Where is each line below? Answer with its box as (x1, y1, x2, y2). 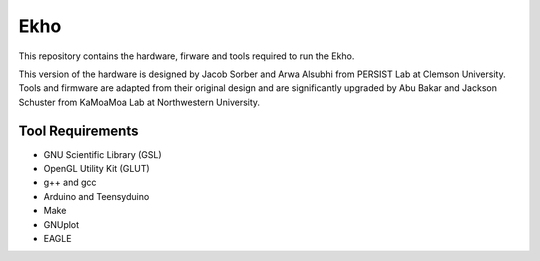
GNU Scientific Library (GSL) (43, 148, 162, 160)
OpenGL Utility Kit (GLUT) (43, 163, 150, 175)
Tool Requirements (18, 122, 139, 139)
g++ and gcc (43, 176, 97, 189)
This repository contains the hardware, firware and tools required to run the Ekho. (18, 50, 355, 62)
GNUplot (43, 218, 80, 230)
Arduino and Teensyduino (43, 190, 150, 202)
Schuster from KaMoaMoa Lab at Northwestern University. (18, 96, 260, 108)
